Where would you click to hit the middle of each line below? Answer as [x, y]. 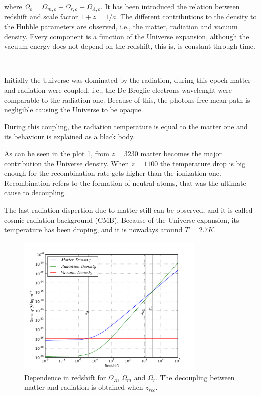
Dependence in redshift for [65, 377]
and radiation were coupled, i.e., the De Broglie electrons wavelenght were [118, 90]
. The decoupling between [195, 377]
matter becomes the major [181, 153]
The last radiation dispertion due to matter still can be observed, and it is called [128, 209]
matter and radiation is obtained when [84, 387]
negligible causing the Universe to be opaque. [74, 110]
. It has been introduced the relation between [170, 6]
